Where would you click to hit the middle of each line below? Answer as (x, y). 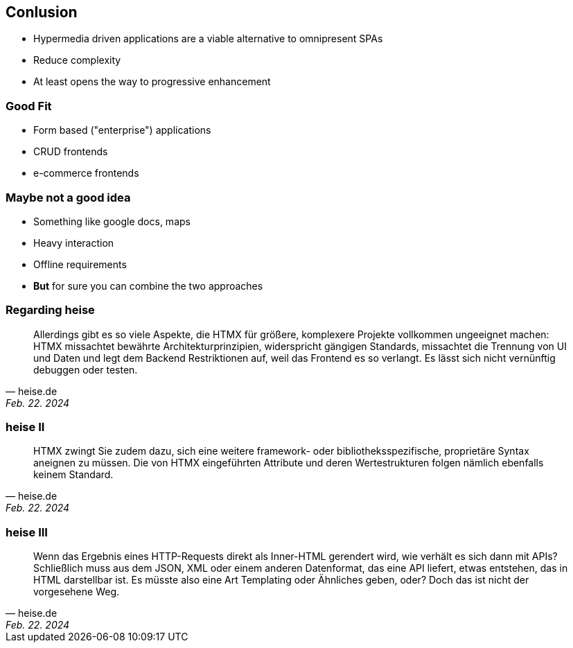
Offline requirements (80, 264)
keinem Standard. (73, 475)
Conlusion (42, 12)
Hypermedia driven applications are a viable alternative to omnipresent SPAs (208, 39)
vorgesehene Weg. (77, 592)
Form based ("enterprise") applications (122, 130)
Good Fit (29, 106)
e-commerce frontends (86, 173)
